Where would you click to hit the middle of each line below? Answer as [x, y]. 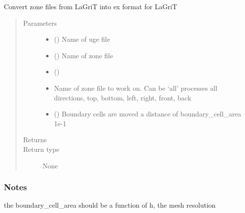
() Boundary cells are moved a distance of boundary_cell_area [148, 114]
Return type [41, 149]
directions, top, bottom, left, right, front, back [122, 97]
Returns [35, 139]
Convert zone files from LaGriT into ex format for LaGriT [91, 6]
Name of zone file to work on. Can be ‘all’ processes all [136, 88]
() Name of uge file [82, 39]
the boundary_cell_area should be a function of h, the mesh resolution [110, 205]
